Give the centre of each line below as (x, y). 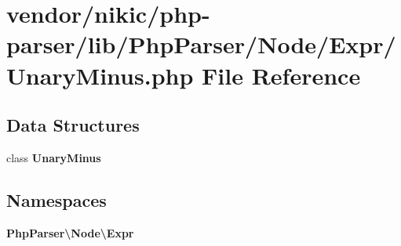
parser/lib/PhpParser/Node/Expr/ (201, 44)
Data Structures (73, 125)
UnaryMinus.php (100, 75)
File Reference (281, 75)
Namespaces (57, 199)
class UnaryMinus (54, 157)
